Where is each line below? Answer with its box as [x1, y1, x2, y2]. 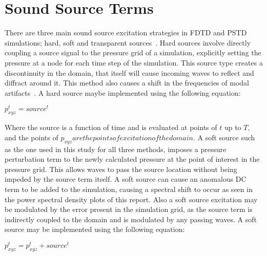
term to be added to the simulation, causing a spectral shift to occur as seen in [5, 183, 253, 194]
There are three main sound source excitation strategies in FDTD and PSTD [5, 27, 247, 38]
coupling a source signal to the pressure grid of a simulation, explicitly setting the [5, 47, 261, 58]
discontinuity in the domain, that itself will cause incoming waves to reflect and [5, 67, 254, 78]
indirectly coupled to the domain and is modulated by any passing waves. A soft [5, 214, 257, 224]
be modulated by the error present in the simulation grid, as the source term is [5, 204, 253, 215]
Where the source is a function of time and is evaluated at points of [5, 122, 217, 133]
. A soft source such [193, 132, 255, 142]
